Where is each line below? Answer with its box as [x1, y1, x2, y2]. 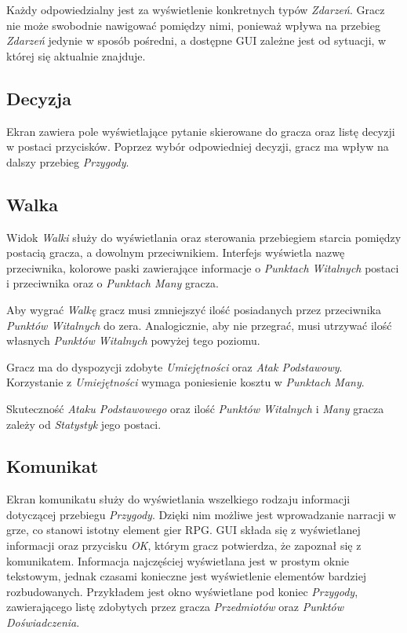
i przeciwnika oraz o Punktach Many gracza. [6, 275, 219, 291]
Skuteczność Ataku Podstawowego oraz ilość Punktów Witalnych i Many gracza [6, 400, 384, 416]
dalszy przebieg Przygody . [6, 153, 129, 170]
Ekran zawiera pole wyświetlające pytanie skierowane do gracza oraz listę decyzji [6, 123, 395, 139]
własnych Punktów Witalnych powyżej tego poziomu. [6, 332, 260, 349]
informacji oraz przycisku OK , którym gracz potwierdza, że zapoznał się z [6, 537, 362, 554]
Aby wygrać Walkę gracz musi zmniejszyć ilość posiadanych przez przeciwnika [6, 301, 381, 317]
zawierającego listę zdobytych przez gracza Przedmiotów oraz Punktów [6, 598, 344, 615]
